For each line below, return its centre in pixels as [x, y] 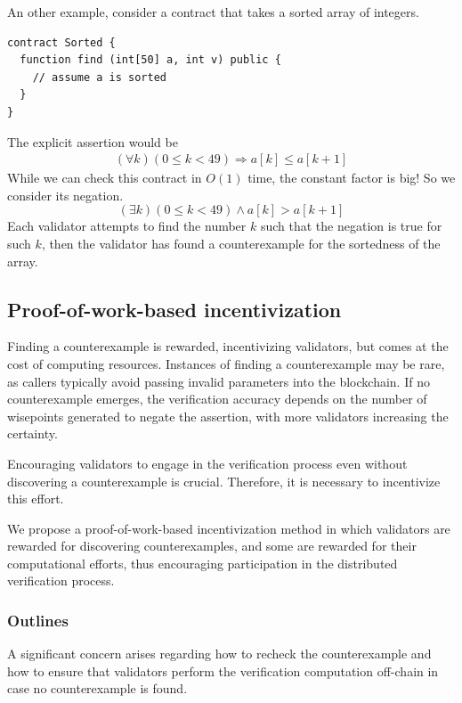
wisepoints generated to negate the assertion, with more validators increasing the [228, 416]
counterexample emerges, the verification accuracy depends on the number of [217, 399]
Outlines [38, 620]
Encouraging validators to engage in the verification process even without [207, 463]
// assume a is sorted [99, 77]
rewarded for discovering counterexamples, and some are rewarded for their [212, 546]
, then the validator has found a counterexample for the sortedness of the [241, 243]
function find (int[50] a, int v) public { [150, 60]
